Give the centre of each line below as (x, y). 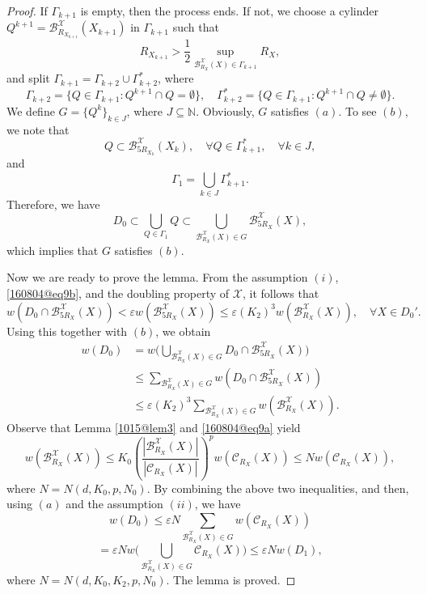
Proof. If (27, 11)
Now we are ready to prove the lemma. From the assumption (157, 277)
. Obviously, (225, 110)
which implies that (53, 250)
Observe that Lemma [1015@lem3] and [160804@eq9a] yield (154, 427)
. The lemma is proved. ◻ (231, 579)
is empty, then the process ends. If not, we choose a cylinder (230, 11)
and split (28, 78)
